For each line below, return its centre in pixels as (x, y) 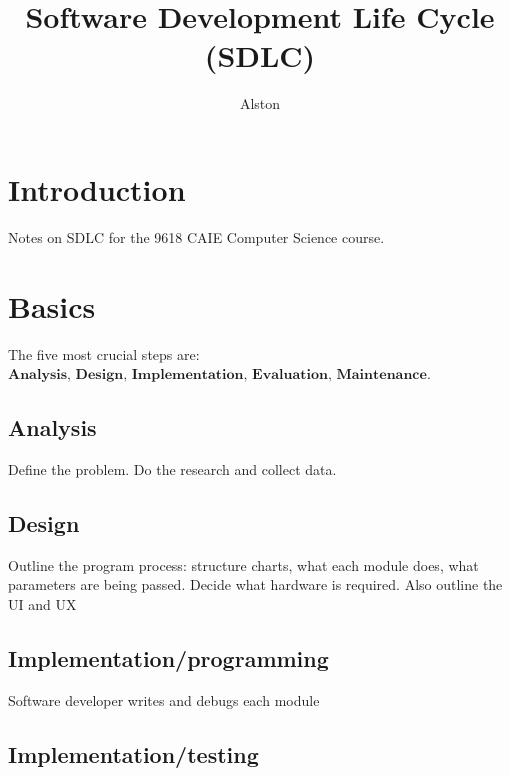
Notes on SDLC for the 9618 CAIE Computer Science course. (196, 236)
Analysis (52, 427)
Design (44, 522)
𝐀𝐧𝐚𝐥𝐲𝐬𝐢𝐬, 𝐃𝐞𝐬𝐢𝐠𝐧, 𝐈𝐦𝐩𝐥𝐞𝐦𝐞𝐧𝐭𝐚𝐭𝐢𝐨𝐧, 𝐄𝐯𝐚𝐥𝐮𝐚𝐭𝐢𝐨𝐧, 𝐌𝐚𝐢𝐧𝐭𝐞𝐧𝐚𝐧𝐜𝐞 (217, 375)
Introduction (97, 188)
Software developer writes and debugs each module (164, 699)
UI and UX (42, 603)
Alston (260, 103)
